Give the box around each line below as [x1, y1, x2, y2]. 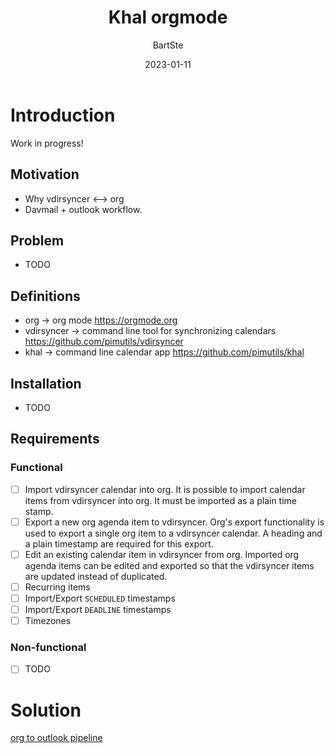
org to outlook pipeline [10, 732, 103, 744]
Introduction [10, 104, 116, 126]
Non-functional [10, 640, 87, 654]
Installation [10, 375, 82, 392]
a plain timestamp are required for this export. [24, 537, 214, 550]
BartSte [152, 39, 184, 51]
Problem [10, 232, 65, 249]
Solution [10, 699, 82, 721]
